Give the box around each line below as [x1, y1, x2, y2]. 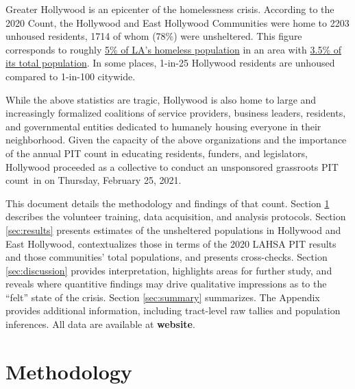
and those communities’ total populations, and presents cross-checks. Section [5, 250, 328, 264]
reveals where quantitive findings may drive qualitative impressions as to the [5, 276, 327, 291]
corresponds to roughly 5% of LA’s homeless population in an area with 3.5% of [5, 42, 341, 56]
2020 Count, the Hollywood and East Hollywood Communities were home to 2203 [5, 15, 350, 30]
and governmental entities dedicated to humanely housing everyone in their [5, 119, 321, 133]
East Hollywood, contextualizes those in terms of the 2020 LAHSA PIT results [5, 236, 336, 250]
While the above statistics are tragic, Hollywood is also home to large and [5, 92, 317, 106]
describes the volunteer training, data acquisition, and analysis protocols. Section [5, 209, 346, 224]
